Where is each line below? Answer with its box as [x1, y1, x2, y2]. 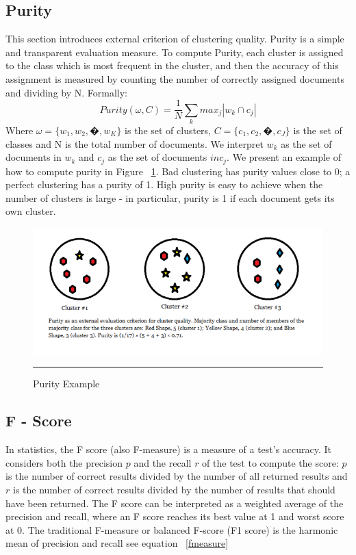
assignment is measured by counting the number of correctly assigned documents [5, 71, 344, 86]
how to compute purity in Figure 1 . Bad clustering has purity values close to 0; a [5, 164, 351, 178]
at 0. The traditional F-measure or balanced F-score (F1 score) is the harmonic [5, 522, 338, 537]
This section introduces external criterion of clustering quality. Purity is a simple [5, 31, 344, 46]
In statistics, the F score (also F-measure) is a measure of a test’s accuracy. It [5, 442, 332, 456]
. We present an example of [227, 150, 342, 164]
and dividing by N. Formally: [5, 85, 128, 99]
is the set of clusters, [125, 122, 212, 137]
